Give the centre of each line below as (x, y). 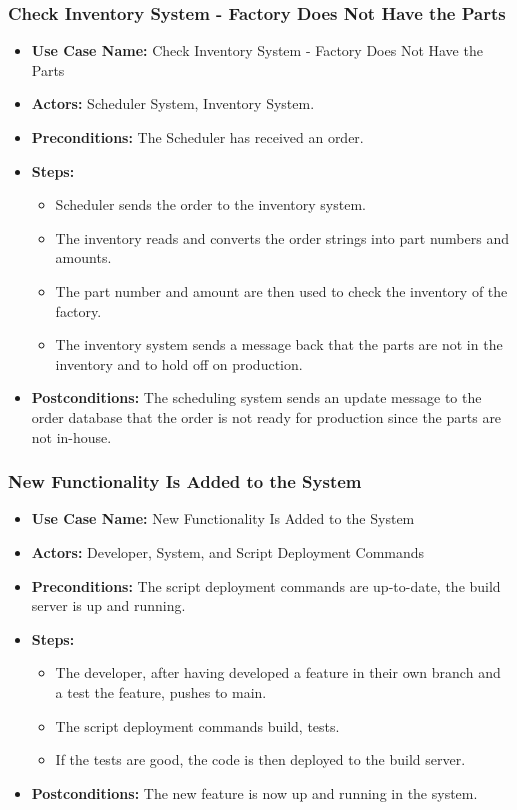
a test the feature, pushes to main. (161, 691)
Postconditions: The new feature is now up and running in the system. (254, 792)
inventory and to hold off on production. (179, 363)
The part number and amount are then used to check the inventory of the (281, 290)
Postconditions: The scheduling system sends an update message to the (256, 397)
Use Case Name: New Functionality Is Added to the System (223, 518)
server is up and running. (108, 605)
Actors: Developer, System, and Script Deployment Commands (228, 551)
